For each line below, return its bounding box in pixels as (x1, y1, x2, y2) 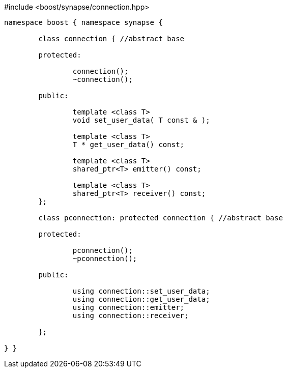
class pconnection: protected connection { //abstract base (38, 214, 283, 222)
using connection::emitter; (72, 303, 185, 311)
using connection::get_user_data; (72, 295, 210, 303)
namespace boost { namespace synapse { (4, 18, 163, 26)
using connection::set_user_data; (72, 287, 210, 295)
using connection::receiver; (72, 311, 189, 320)
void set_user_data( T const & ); (72, 116, 210, 124)
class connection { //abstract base (38, 35, 185, 43)
